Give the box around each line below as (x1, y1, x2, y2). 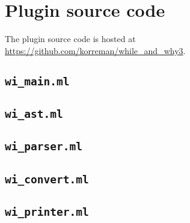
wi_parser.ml (5, 140, 82, 153)
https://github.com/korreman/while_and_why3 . (5, 44, 186, 57)
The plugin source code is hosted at (5, 32, 136, 45)
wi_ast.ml (5, 108, 63, 121)
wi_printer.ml (5, 206, 89, 219)
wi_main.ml (5, 75, 70, 88)
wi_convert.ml (5, 173, 89, 186)
